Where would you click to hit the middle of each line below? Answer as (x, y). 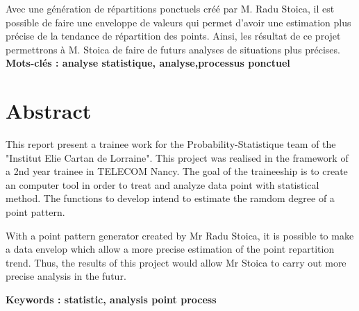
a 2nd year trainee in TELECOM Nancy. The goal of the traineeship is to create (177, 171)
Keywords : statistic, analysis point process (111, 300)
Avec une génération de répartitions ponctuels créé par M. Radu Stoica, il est (170, 8)
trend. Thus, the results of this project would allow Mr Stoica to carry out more (176, 262)
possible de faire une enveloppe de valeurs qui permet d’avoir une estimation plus (178, 22)
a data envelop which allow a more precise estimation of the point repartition (170, 249)
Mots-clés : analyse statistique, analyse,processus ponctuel (148, 63)
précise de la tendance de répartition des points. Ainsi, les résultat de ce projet (173, 36)
